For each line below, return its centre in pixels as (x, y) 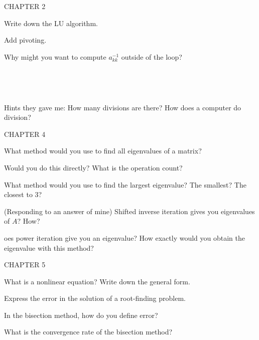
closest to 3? (23, 194)
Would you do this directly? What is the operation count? (93, 167)
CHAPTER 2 (25, 6)
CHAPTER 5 (25, 265)
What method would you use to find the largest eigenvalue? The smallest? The (125, 184)
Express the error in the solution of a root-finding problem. (95, 298)
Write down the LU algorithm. (51, 23)
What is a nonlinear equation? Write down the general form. (97, 281)
